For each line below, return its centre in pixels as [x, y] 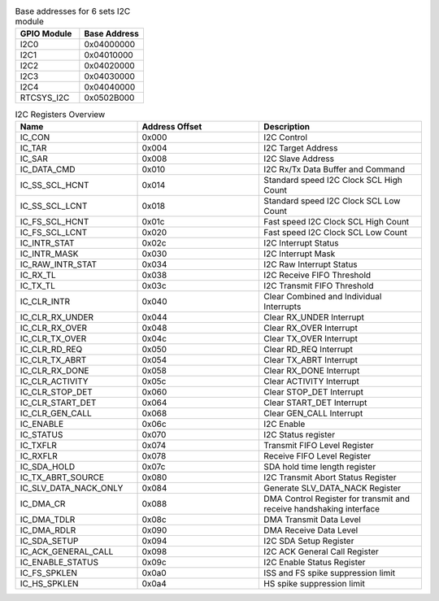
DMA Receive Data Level [311, 530]
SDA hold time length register [320, 466]
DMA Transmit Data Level [312, 519]
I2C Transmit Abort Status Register [330, 477]
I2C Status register [300, 434]
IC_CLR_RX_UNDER [57, 317]
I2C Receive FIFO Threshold [317, 275]
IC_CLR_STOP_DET [56, 392]
